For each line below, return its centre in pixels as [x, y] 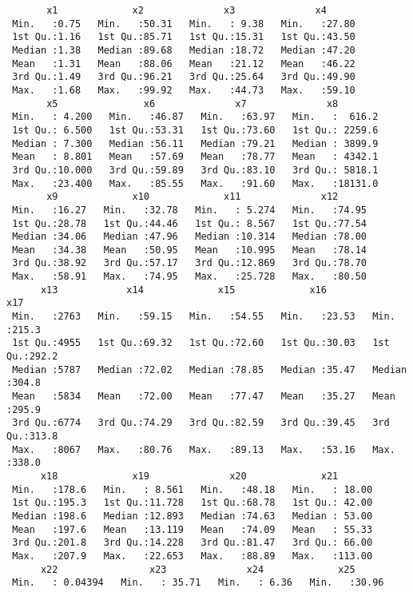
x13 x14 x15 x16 [183, 290]
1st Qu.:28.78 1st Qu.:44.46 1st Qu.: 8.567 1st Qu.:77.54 [190, 223]
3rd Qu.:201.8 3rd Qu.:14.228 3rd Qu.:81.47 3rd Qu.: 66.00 [193, 543]
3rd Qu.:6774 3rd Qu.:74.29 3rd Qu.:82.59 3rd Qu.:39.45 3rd [201, 423]
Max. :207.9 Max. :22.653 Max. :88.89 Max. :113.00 [193, 556]
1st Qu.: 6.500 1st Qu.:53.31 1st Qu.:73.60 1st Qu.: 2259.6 [195, 130]
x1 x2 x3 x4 [187, 10]
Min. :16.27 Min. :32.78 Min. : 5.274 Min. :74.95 [190, 210]
